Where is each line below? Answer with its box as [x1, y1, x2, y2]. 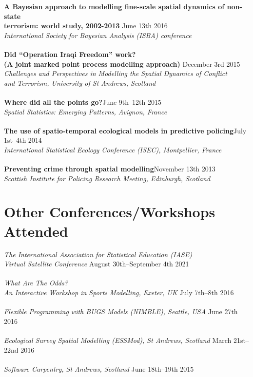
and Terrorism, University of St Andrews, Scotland [4, 77, 156, 88]
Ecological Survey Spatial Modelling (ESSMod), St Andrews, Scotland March [4, 335, 232, 345]
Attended [4, 221, 68, 241]
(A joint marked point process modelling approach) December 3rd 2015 [4, 58, 240, 69]
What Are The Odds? [4, 278, 68, 288]
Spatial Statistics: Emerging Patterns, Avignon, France [4, 106, 167, 116]
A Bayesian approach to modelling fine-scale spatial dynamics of [4, 1, 225, 11]
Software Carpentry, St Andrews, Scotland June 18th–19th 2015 [4, 363, 194, 374]
